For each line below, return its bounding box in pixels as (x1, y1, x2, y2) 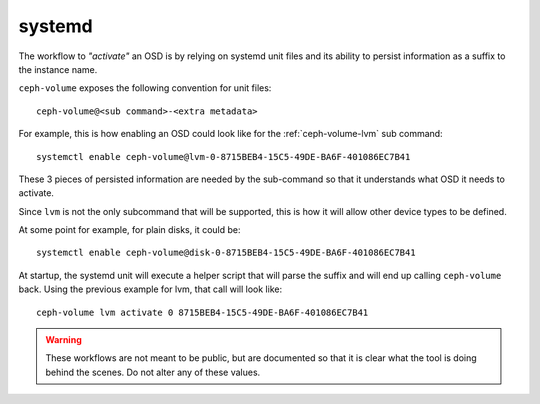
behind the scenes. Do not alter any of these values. (45, 366, 261, 378)
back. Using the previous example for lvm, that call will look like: (18, 283, 283, 295)
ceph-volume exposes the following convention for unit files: (18, 82, 272, 94)
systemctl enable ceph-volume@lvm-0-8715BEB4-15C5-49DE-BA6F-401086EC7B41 (36, 151, 411, 162)
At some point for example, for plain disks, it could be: (18, 224, 241, 236)
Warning (45, 334, 82, 346)
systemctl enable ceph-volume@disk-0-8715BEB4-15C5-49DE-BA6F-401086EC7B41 (36, 247, 416, 259)
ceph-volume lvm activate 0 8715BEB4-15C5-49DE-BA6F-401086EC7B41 (36, 306, 369, 318)
